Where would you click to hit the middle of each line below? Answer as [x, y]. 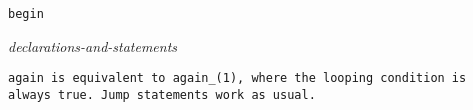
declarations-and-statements [93, 45]
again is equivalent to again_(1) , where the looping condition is [237, 78]
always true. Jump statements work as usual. [162, 94]
